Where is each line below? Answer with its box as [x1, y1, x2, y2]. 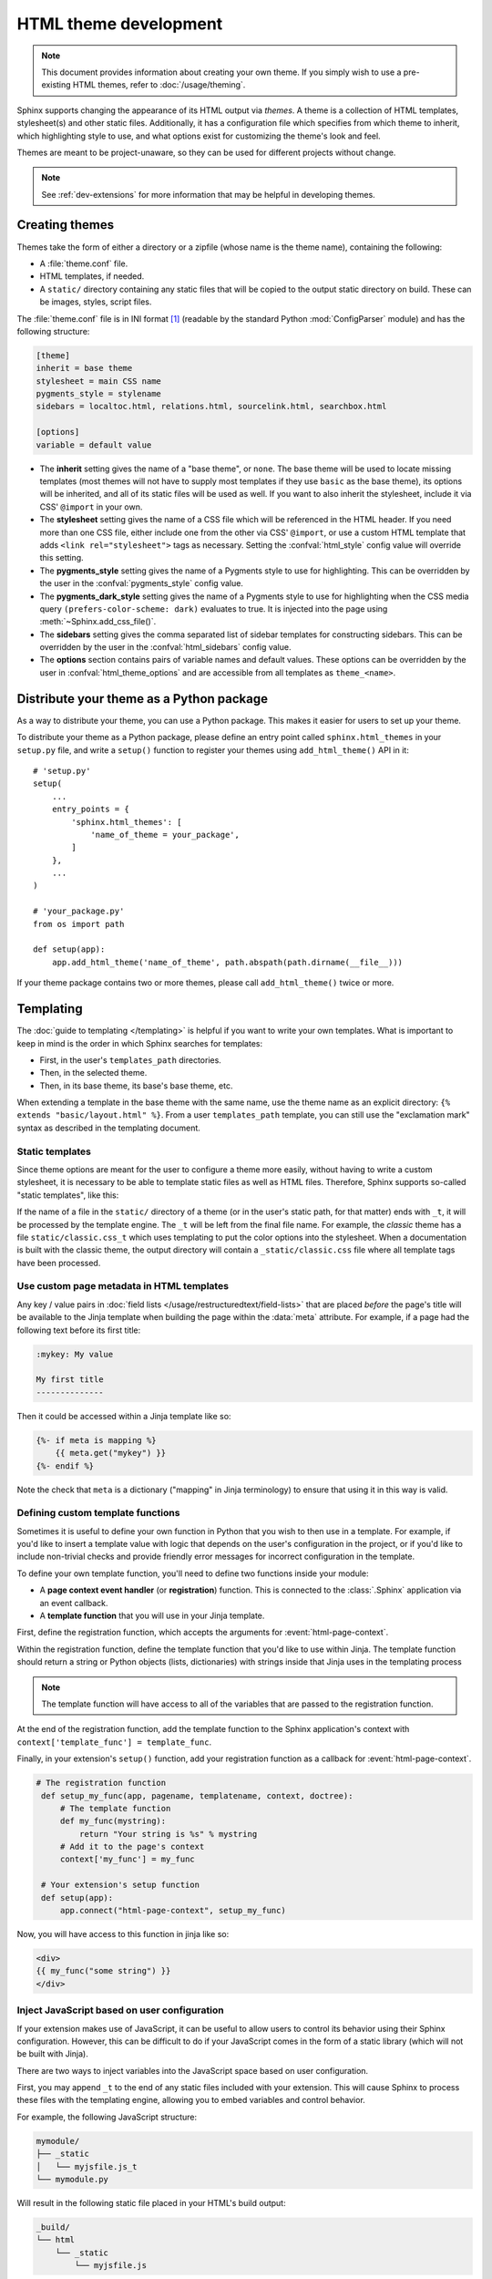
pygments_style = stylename [36, 388, 161, 399]
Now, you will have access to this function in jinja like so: [16, 1929, 230, 1940]
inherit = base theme [36, 363, 133, 374]
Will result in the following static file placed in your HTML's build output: [16, 2198, 286, 2208]
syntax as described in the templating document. [16, 1122, 200, 1133]
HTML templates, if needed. [39, 271, 145, 282]
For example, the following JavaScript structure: [16, 2111, 198, 2122]
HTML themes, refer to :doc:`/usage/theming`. [73, 79, 246, 90]
